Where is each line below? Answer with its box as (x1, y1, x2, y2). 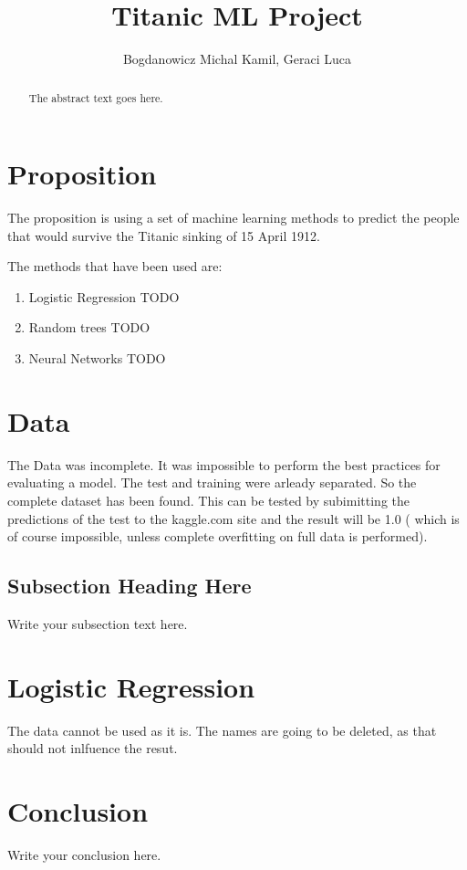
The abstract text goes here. (28, 89, 163, 105)
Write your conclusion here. (7, 845, 161, 864)
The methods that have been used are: (7, 257, 223, 276)
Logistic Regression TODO (28, 287, 180, 306)
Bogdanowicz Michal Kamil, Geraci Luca (122, 49, 352, 68)
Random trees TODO (28, 318, 150, 337)
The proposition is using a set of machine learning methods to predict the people (7, 208, 460, 227)
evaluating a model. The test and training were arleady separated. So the (7, 473, 417, 492)
